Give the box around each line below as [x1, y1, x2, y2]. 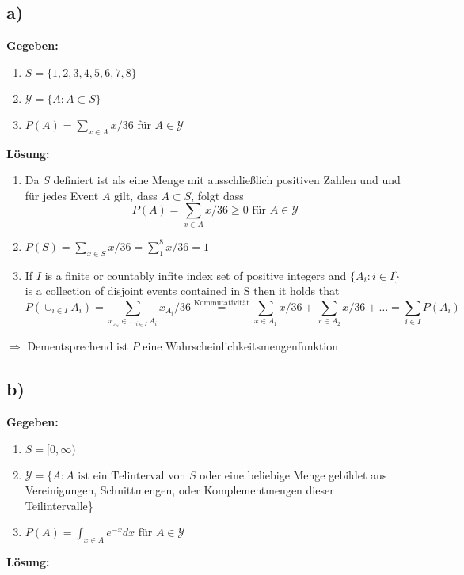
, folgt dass [191, 187, 244, 203]
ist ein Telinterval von [78, 470, 186, 482]
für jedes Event [25, 187, 99, 203]
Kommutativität [193, 299, 249, 308]
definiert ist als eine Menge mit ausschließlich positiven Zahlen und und [53, 172, 401, 188]
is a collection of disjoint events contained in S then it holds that [25, 282, 340, 299]
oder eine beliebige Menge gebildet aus [200, 466, 387, 482]
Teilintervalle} [25, 497, 93, 513]
